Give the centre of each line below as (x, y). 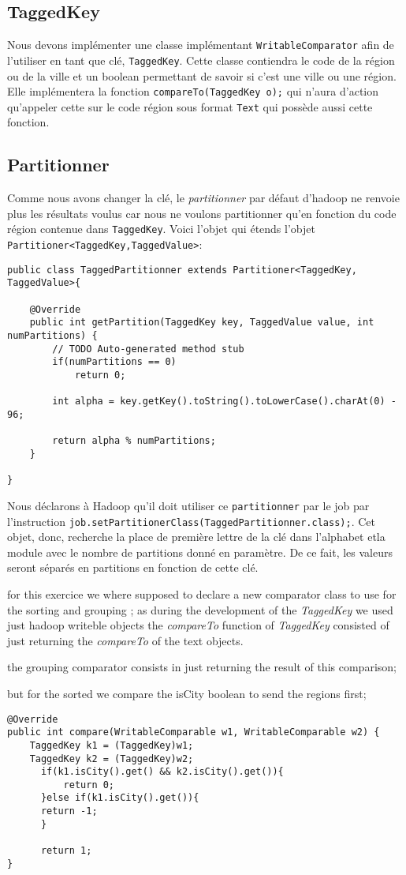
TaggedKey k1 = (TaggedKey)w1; (112, 745)
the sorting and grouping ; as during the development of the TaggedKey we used (200, 609)
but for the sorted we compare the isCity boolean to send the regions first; (187, 693)
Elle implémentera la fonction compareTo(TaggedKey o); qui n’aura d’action (193, 91)
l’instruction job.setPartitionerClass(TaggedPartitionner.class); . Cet (191, 521)
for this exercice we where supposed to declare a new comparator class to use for (202, 593)
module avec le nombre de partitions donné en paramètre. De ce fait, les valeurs (200, 552)
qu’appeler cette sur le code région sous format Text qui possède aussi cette (190, 106)
